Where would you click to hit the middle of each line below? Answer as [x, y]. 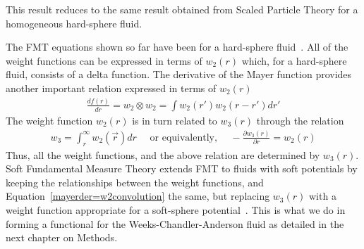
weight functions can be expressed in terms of [104, 60]
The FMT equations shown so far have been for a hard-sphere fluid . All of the [177, 47]
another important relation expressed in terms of [111, 88]
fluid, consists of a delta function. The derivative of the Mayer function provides [179, 74]
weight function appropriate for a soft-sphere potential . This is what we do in [176, 210]
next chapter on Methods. [62, 237]
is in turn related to [175, 120]
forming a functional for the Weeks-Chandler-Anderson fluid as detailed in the [175, 223]
